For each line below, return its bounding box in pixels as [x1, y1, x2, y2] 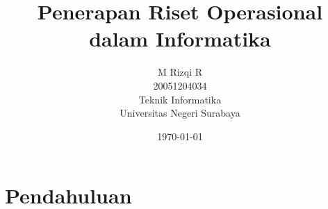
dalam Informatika [89, 24, 271, 53]
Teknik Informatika [138, 92, 222, 106]
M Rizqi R [157, 65, 203, 79]
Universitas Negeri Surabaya [120, 106, 240, 120]
